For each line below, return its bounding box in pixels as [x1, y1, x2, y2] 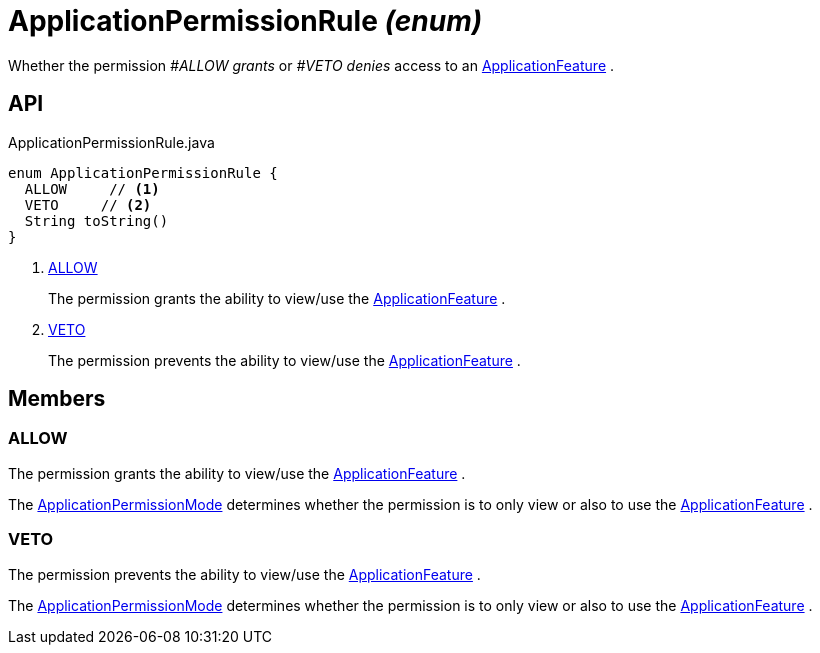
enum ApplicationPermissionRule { [8, 164, 278, 181]
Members [8, 386, 106, 412]
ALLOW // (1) [24, 180, 160, 197]
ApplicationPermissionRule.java [8, 133, 215, 151]
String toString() [24, 212, 169, 229]
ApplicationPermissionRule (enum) [8, 4, 483, 38]
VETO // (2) [24, 196, 152, 213]
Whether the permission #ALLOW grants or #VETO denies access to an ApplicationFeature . [8, 56, 615, 74]
